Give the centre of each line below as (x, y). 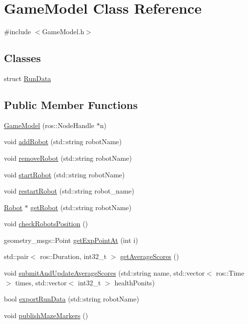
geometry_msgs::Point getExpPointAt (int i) (71, 240)
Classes (22, 58)
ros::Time (230, 273)
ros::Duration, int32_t (73, 256)
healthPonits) (134, 282)
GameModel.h (63, 32)
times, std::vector (41, 282)
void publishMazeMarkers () (46, 315)
